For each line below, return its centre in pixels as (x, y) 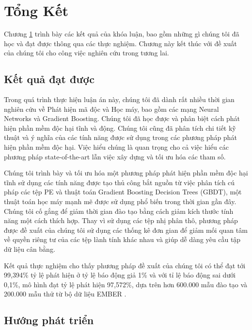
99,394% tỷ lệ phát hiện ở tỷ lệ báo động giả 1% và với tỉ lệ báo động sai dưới (120, 275)
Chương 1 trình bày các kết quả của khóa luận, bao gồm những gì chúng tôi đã (122, 34)
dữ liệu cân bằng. (30, 249)
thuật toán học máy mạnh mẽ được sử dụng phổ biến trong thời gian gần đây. (120, 201)
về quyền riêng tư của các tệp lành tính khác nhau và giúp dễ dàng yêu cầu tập (122, 239)
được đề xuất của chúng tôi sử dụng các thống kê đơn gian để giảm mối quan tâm (126, 230)
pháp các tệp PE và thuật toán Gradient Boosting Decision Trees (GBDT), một (123, 192)
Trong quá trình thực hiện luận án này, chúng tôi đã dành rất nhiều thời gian (119, 99)
